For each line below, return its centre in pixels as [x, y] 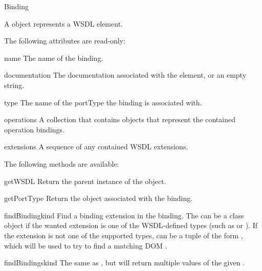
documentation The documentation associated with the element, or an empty [125, 75]
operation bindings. [34, 129]
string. [14, 85]
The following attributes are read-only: [65, 41]
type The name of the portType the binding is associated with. [103, 102]
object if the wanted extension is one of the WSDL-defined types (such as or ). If [131, 225]
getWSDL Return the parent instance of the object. [85, 181]
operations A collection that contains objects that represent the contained [120, 119]
